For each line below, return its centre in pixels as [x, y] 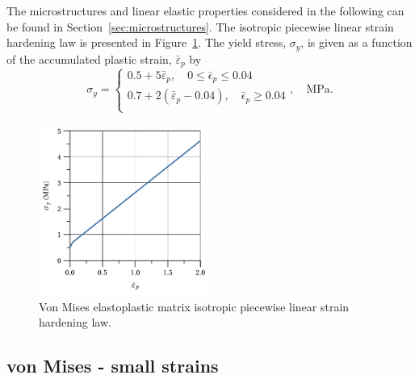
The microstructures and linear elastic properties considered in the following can [205, 10]
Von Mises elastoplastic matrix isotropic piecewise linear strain [194, 306]
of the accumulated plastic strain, [89, 58]
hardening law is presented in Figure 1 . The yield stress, [147, 42]
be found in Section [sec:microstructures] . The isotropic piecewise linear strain [200, 26]
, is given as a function [356, 42]
